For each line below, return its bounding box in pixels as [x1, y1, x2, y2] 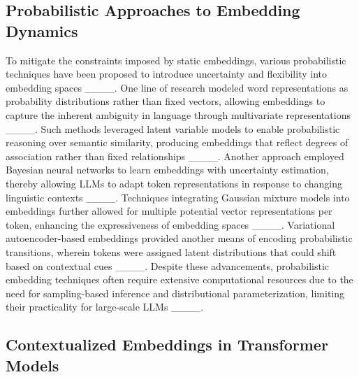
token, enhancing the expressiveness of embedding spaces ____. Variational [6, 217, 335, 232]
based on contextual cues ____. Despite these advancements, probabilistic [6, 258, 330, 273]
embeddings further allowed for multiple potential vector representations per [6, 204, 332, 218]
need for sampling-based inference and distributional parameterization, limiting [6, 285, 345, 300]
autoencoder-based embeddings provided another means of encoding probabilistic [6, 231, 353, 246]
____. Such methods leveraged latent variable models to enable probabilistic [6, 121, 340, 136]
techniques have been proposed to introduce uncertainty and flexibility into [6, 66, 327, 81]
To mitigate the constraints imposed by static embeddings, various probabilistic [6, 52, 346, 67]
